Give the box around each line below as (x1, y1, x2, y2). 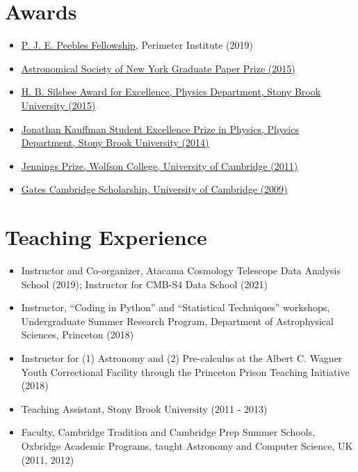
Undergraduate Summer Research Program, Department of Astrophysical (21, 313, 334, 328)
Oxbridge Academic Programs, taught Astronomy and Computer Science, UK (21, 438, 353, 453)
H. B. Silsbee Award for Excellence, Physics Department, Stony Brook (21, 84, 321, 99)
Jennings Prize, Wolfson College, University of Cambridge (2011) (21, 158, 298, 173)
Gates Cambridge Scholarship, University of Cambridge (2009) (21, 182, 288, 196)
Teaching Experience (5, 223, 207, 251)
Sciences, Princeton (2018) (21, 327, 134, 342)
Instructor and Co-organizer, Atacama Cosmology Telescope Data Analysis (21, 263, 341, 277)
